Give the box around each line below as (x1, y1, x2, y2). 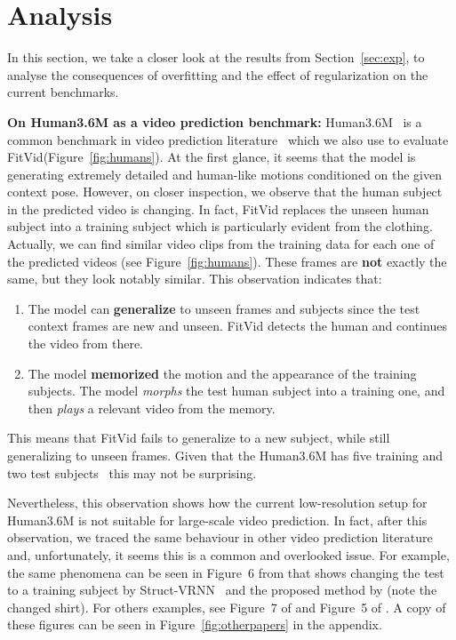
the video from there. (28, 334, 143, 353)
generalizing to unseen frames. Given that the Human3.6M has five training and (7, 446, 444, 464)
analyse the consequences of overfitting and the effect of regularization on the (7, 65, 428, 84)
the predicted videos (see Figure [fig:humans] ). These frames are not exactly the (7, 252, 447, 270)
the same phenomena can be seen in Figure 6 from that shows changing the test (7, 563, 444, 581)
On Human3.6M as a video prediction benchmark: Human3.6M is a (7, 112, 422, 131)
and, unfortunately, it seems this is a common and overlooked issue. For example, (7, 545, 450, 564)
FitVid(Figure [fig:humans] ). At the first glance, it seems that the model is (7, 148, 416, 166)
